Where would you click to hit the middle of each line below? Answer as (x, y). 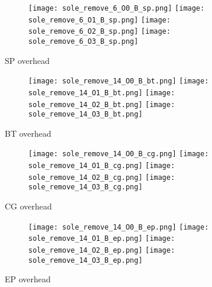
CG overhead (28, 206)
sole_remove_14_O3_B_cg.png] (86, 187)
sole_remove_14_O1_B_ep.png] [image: (102, 239)
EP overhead (28, 279)
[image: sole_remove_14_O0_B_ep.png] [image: (119, 227)
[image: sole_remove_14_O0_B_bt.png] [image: (119, 81)
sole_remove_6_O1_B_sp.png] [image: (100, 20)
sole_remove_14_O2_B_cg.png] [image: (102, 177)
